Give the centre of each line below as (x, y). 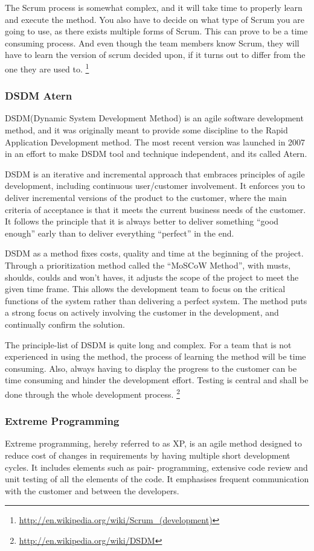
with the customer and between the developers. (92, 490)
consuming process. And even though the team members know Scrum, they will (152, 43)
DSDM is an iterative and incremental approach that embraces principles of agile (155, 174)
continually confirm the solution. (65, 324)
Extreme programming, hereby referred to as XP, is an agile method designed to (154, 443)
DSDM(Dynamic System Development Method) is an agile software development (154, 118)
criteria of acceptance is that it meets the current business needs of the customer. (155, 209)
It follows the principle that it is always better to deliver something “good (142, 221)
